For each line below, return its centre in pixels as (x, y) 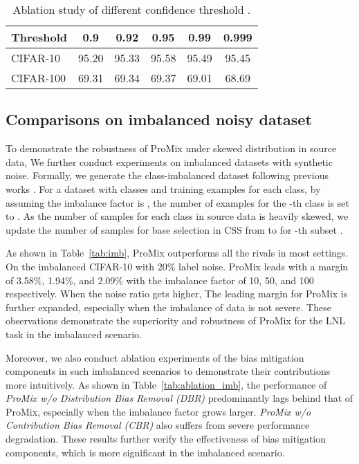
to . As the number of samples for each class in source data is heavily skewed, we (177, 216)
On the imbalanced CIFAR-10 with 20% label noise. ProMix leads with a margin (177, 266)
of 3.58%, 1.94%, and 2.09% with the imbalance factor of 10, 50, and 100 (160, 280)
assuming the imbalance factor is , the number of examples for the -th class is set (177, 202)
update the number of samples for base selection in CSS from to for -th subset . (174, 229)
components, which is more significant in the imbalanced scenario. (145, 452)
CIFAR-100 (39, 78)
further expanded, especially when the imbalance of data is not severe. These (168, 307)
